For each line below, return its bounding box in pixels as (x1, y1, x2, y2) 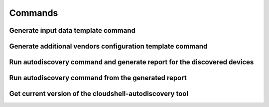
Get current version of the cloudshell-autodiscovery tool (9, 90, 189, 98)
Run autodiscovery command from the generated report (9, 74, 187, 82)
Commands (9, 7, 58, 18)
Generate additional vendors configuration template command (9, 42, 208, 51)
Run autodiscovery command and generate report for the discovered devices (9, 58, 254, 66)
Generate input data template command (9, 26, 135, 35)
